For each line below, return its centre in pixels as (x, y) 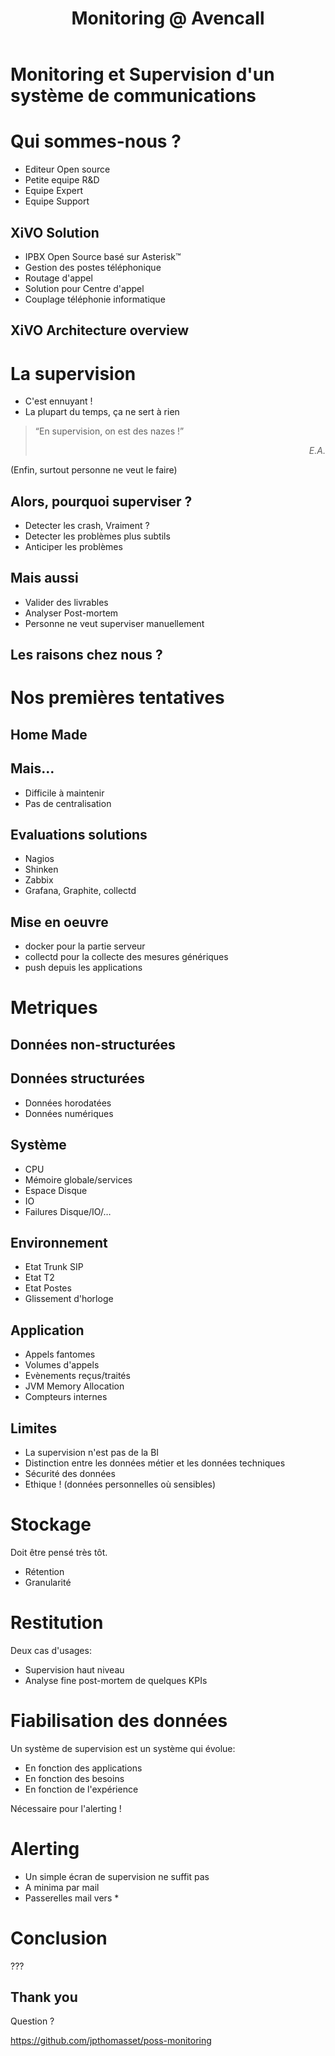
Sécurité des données (70, 1473)
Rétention (44, 1571)
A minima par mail (62, 1887)
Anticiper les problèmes (73, 547)
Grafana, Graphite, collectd (80, 891)
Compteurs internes (66, 1397)
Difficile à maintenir (64, 793)
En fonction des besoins (74, 1778)
